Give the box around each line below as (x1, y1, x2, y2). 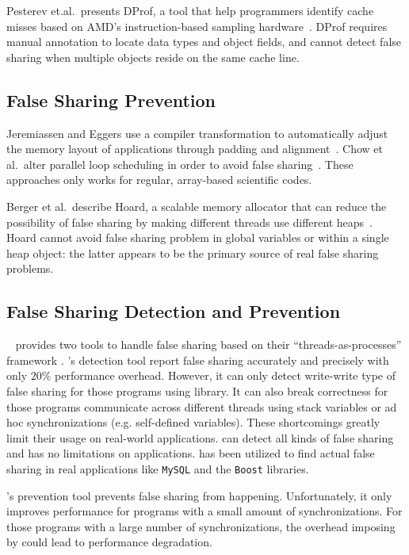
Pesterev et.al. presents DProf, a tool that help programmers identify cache (6, 2, 374, 18)
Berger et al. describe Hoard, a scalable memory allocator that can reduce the (6, 197, 387, 214)
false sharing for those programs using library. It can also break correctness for (6, 382, 388, 399)
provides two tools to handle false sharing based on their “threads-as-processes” (15, 336, 402, 353)
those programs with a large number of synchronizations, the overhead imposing (6, 518, 396, 534)
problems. (6, 260, 54, 277)
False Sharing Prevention (6, 87, 216, 112)
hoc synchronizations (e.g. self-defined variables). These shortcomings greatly (6, 414, 380, 431)
